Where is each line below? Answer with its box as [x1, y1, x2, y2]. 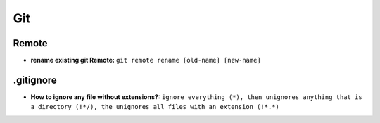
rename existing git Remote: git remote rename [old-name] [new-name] [30, 56, 262, 65]
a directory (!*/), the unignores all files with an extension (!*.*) [30, 103, 279, 111]
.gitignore [13, 74, 58, 86]
